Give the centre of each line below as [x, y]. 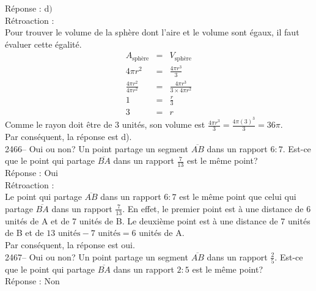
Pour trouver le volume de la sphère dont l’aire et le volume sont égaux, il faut [152, 32]
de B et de [24, 233]
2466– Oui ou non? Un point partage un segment [97, 148]
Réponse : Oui [31, 173]
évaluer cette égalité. [43, 44]
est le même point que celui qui [238, 197]
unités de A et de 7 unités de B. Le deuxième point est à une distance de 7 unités [158, 220]
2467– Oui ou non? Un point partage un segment [97, 256]
